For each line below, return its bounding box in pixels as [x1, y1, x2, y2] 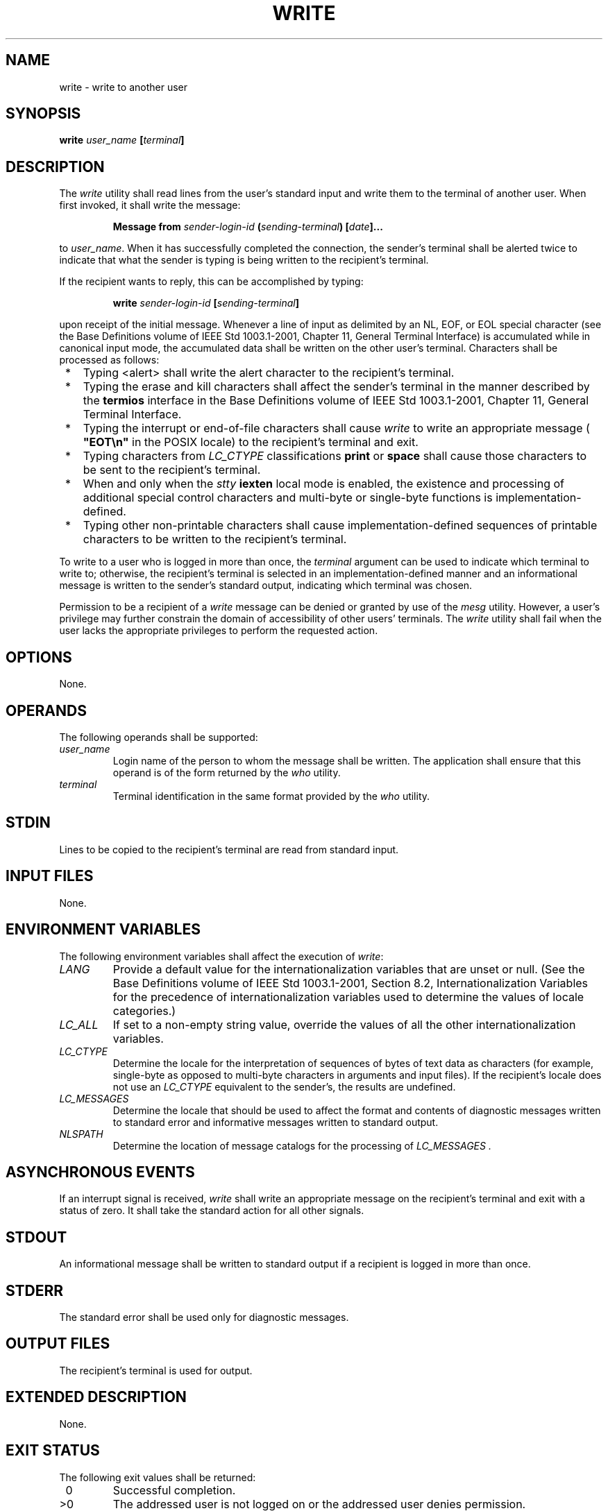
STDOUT [6, 1228, 67, 1246]
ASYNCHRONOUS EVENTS [6, 1163, 195, 1181]
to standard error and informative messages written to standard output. [112, 1116, 439, 1128]
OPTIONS [6, 648, 72, 666]
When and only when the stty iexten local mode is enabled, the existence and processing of [83, 477, 564, 491]
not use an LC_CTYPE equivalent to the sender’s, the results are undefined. [112, 1080, 456, 1093]
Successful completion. [112, 1483, 236, 1497]
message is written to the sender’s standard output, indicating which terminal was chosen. [59, 579, 473, 592]
